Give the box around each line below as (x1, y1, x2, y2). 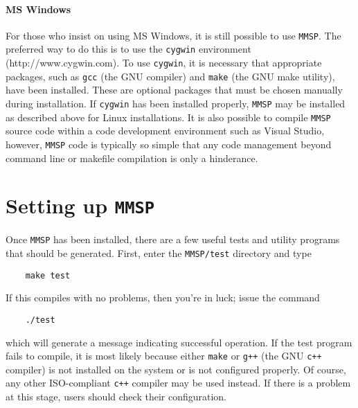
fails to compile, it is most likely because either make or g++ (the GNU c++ (6, 348, 322, 363)
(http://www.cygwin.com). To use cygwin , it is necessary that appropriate (6, 55, 322, 70)
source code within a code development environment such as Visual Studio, (6, 123, 325, 138)
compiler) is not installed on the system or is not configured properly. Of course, (6, 362, 346, 376)
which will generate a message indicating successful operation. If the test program (6, 335, 352, 349)
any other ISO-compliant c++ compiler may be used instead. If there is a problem (6, 375, 351, 390)
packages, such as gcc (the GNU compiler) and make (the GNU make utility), (6, 69, 335, 83)
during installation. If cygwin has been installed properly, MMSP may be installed (6, 96, 346, 111)
